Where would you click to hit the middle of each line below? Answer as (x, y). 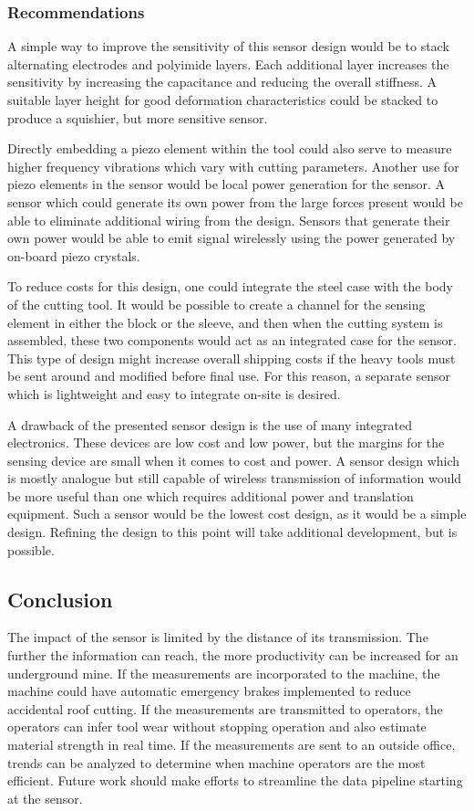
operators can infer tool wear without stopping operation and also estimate (217, 727)
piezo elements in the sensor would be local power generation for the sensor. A (227, 184)
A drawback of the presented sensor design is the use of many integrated (210, 424)
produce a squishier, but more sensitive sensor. (138, 117)
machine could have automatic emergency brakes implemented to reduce (209, 691)
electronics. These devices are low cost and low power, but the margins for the (226, 442)
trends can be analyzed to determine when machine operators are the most (216, 762)
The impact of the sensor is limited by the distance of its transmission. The (218, 637)
